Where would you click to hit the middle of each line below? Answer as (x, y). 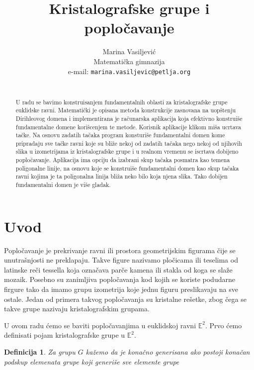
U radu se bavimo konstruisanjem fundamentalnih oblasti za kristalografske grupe (122, 102)
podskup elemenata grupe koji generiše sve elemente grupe (92, 361)
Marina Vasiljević (129, 51)
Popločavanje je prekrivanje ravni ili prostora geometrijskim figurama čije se (120, 250)
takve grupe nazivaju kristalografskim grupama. (77, 309)
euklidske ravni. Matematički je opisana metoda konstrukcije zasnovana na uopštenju (126, 110)
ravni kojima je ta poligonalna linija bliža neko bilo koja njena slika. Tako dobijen (122, 176)
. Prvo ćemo (223, 325)
